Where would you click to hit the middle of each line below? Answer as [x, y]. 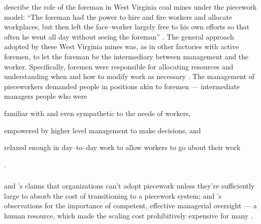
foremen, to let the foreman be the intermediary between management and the [126, 56]
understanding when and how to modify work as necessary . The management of [129, 76]
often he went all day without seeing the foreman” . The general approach [119, 36]
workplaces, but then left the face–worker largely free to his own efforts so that [127, 27]
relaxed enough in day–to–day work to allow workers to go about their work [122, 147]
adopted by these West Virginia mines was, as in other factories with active [122, 46]
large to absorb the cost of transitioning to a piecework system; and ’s [113, 195]
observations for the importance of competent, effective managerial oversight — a [130, 206]
